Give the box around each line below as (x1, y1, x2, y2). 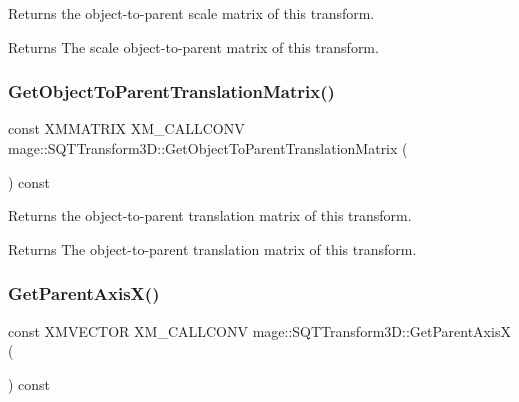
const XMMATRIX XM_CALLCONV (8, 118, 245, 139)
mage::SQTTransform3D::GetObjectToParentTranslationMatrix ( (8, 138, 408, 158)
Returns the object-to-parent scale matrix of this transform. (8, 3, 375, 23)
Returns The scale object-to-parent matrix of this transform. (8, 36, 379, 57)
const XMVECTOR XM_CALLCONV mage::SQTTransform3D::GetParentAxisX (8, 320, 511, 341)
